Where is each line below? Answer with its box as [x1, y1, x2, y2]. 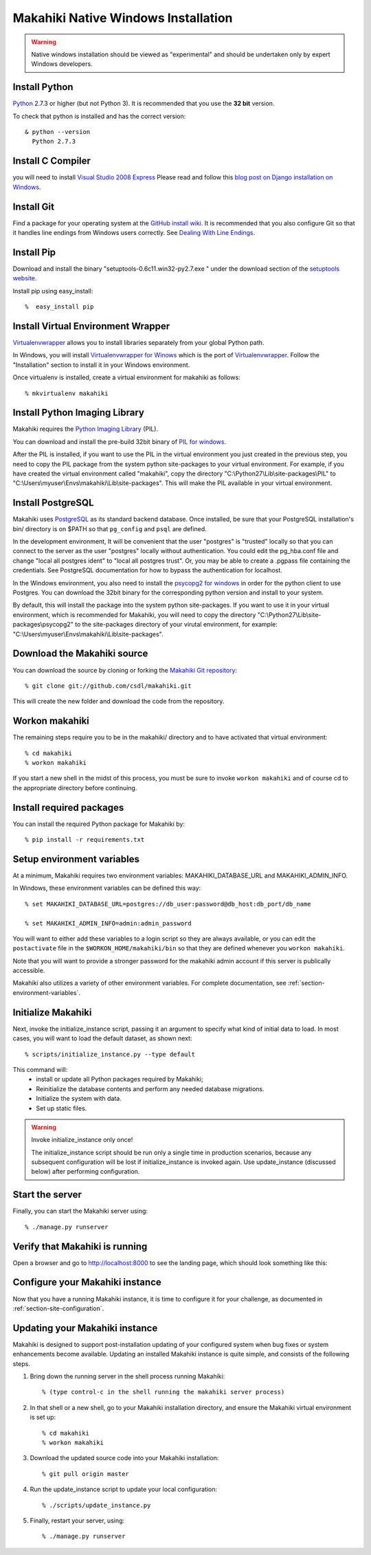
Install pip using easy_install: [12, 287, 93, 295]
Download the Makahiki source [12, 648, 148, 660]
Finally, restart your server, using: [30, 1516, 125, 1525]
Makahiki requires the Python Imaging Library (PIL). [12, 425, 158, 433]
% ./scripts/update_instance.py [42, 1501, 151, 1509]
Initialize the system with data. [36, 1095, 122, 1103]
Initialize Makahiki [12, 1007, 92, 1018]
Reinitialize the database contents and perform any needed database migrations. [36, 1084, 265, 1093]
